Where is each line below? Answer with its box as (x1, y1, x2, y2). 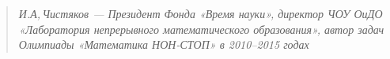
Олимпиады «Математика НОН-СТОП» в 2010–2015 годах (18, 36, 309, 53)
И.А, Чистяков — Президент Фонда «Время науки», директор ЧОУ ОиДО (18, 6, 383, 21)
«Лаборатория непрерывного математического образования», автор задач (18, 20, 384, 37)
